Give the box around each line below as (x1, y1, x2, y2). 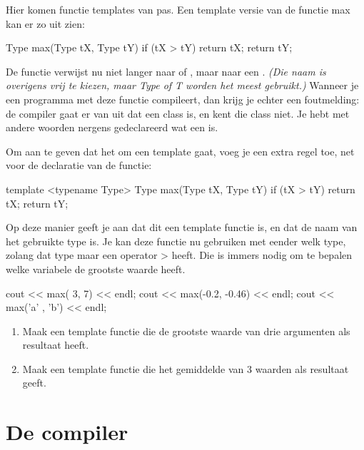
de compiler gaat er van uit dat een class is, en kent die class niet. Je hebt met (6, 106, 350, 121)
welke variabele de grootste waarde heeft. (6, 261, 186, 276)
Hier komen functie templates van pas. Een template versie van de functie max (6, 2, 350, 16)
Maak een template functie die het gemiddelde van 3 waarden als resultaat (22, 361, 349, 376)
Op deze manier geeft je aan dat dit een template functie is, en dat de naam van (6, 220, 358, 235)
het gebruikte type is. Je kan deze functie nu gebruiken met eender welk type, (6, 233, 346, 248)
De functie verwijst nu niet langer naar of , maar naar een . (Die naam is (6, 63, 326, 78)
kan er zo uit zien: (6, 16, 85, 31)
